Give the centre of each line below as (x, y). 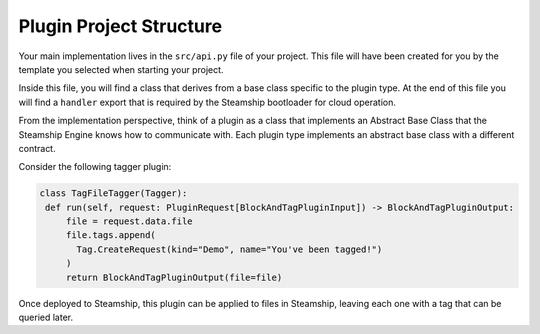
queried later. (46, 317)
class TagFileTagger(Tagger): (113, 193)
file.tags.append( (111, 235)
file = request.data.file (129, 221)
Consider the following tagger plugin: (95, 167)
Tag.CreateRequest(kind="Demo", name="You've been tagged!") (229, 249)
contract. (37, 148)
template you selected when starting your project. (121, 69)
